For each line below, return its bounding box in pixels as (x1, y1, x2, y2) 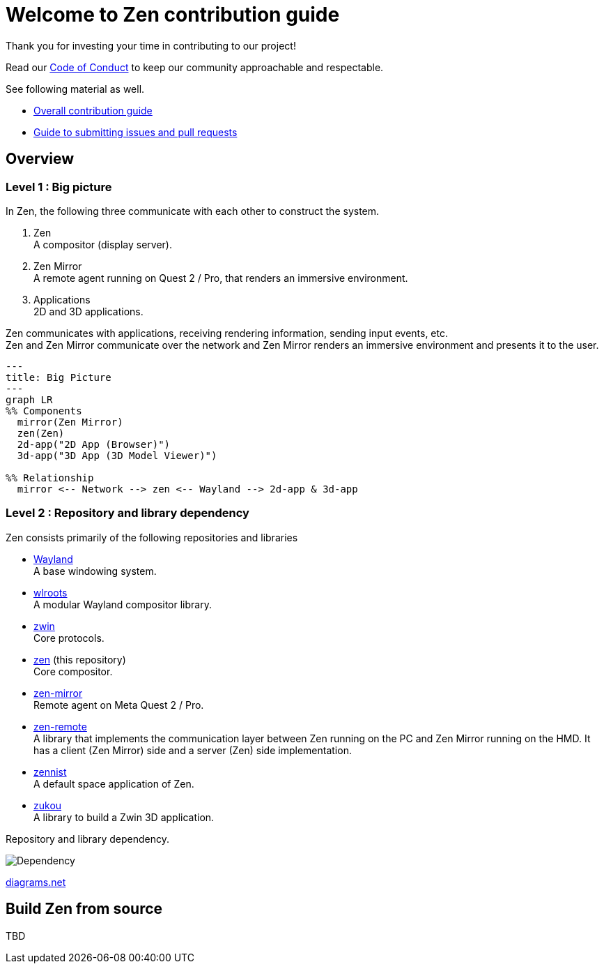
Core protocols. (33, 631, 104, 644)
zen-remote (33, 720, 87, 733)
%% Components (6, 405, 82, 416)
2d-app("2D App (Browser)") (17, 438, 171, 450)
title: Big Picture (6, 371, 111, 383)
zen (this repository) (33, 653, 126, 666)
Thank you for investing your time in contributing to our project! (6, 39, 296, 52)
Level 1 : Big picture (6, 179, 112, 194)
